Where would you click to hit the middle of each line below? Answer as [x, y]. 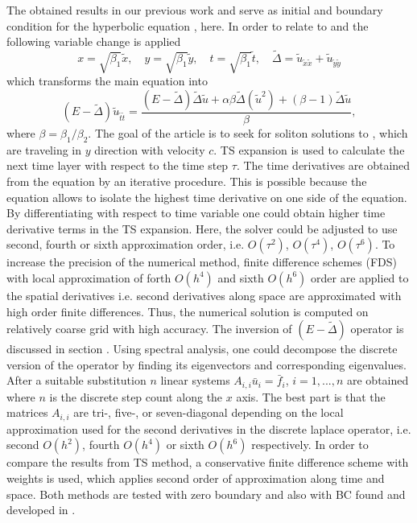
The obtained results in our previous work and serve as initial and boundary [195, 10]
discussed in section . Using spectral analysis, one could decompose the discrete [202, 349]
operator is [377, 329]
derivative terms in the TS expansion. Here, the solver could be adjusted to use [202, 228]
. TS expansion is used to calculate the [309, 149]
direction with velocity [150, 149]
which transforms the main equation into [107, 81]
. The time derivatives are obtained [323, 165]
